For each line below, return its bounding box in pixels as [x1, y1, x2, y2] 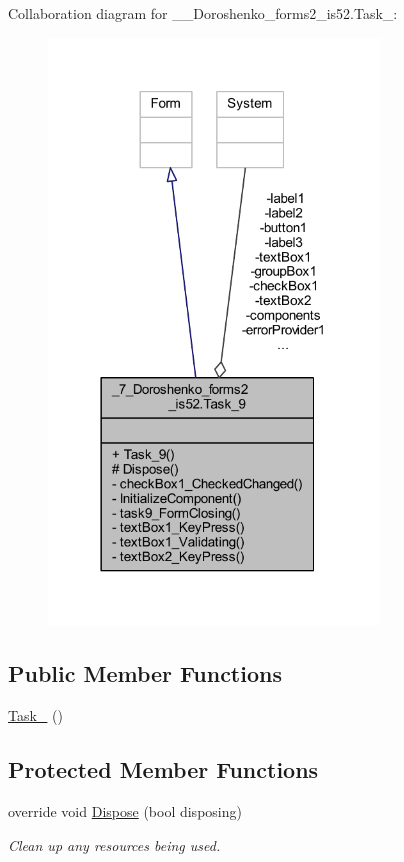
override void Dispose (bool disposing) [8, 801, 242, 822]
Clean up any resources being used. [8, 834, 221, 855]
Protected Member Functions [8, 754, 319, 785]
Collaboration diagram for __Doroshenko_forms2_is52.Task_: [8, 3, 398, 23]
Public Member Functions [8, 658, 282, 689]
